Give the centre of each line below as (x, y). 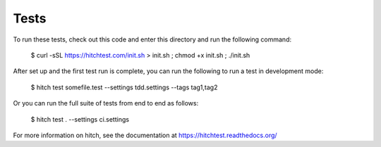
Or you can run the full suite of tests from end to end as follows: (106, 103)
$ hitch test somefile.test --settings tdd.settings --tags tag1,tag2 (124, 87)
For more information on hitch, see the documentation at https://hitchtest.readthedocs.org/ (145, 135)
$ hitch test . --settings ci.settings (80, 119)
